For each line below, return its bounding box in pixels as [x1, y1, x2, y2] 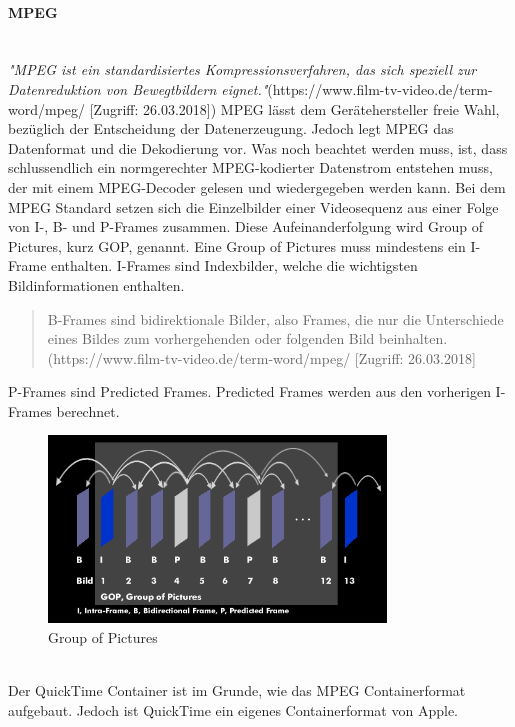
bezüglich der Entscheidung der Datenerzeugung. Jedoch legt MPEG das [8, 118, 454, 139]
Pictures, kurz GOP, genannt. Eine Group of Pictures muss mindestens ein [8, 235, 466, 256]
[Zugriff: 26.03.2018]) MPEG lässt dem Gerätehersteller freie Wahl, [89, 98, 500, 119]
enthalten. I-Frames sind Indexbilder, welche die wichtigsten [51, 255, 418, 276]
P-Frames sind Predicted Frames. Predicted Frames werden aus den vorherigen [8, 381, 491, 402]
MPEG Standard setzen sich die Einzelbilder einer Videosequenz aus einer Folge [8, 196, 499, 217]
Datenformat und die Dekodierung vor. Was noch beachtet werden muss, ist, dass [8, 137, 508, 158]
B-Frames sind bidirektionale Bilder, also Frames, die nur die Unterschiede [47, 308, 504, 329]
